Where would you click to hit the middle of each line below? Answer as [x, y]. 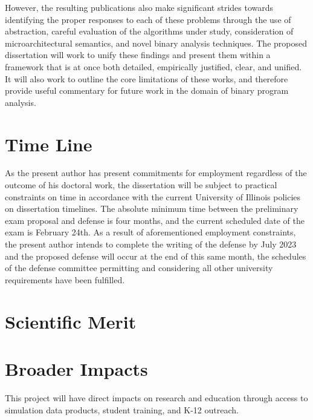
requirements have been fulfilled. [65, 279]
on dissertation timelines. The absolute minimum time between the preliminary [152, 208]
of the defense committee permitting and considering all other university [139, 268]
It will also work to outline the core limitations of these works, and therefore [147, 78]
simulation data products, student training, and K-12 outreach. [122, 409]
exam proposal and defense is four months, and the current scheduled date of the [155, 220]
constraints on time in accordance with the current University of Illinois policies [153, 196]
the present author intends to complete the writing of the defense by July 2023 [151, 244]
